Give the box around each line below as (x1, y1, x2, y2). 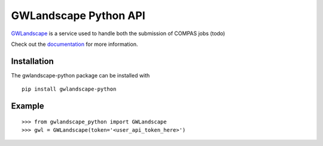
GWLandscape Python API (11, 9, 146, 22)
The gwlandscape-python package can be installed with (11, 72, 150, 79)
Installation (11, 56, 54, 66)
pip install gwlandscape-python (22, 86, 117, 92)
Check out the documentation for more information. (11, 41, 138, 48)
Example (11, 101, 44, 111)
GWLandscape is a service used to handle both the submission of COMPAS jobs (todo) (11, 30, 226, 37)
